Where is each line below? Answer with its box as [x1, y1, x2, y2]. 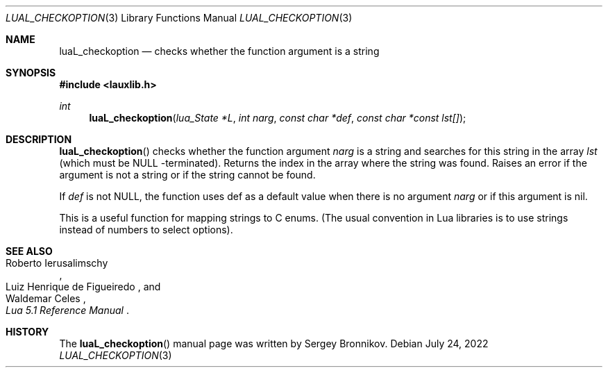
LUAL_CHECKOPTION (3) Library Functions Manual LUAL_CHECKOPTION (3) [6, 12, 353, 24]
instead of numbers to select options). [59, 224, 233, 235]
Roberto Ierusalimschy [6, 257, 108, 269]
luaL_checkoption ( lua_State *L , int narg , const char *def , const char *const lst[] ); [89, 112, 466, 124]
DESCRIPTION [6, 133, 72, 145]
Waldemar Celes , [6, 292, 86, 304]
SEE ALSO [6, 245, 53, 257]
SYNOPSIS [6, 67, 56, 78]
